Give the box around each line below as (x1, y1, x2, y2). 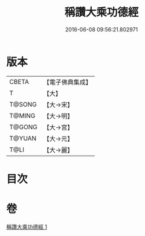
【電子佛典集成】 (43, 78, 92, 86)
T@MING (9, 111, 36, 120)
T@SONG (9, 100, 37, 109)
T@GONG (9, 123, 37, 131)
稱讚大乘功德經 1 (6, 223, 47, 230)
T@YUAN (9, 134, 37, 142)
